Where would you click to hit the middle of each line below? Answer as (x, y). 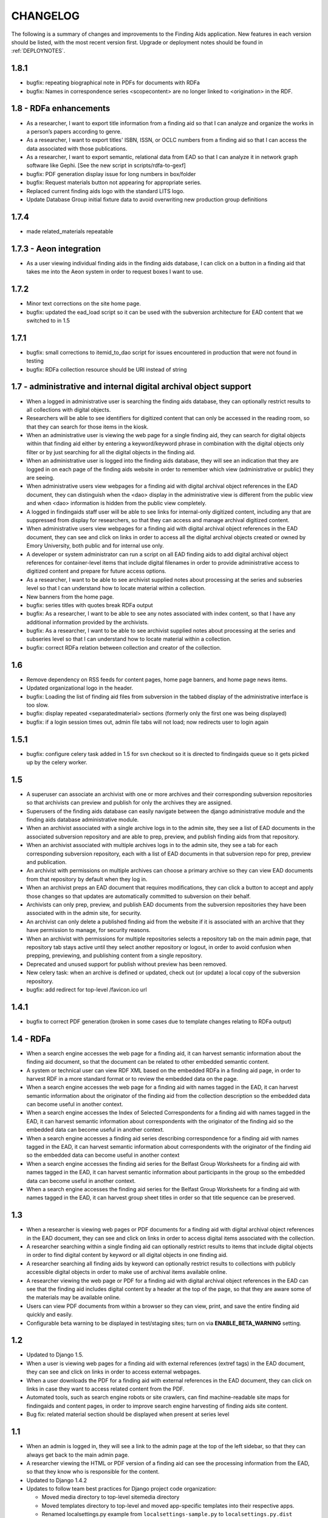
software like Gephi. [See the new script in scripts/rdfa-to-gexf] (106, 165)
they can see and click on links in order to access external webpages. (114, 1372)
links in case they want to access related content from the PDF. (105, 1389)
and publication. (46, 862)
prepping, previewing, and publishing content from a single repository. (114, 956)
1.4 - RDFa (31, 1039)
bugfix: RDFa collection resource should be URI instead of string (107, 369)
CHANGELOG (46, 16)
